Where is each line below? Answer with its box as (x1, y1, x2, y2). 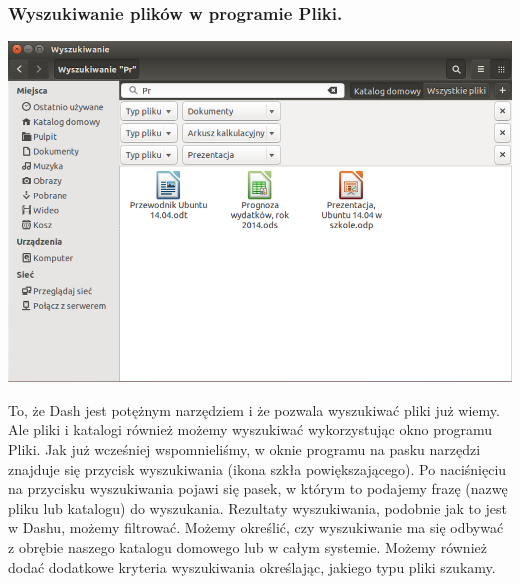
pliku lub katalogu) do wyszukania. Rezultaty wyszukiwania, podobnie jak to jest (8, 497, 508, 518)
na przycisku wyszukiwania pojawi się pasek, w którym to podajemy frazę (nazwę (8, 478, 508, 499)
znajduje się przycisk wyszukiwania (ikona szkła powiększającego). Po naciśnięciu (8, 458, 507, 479)
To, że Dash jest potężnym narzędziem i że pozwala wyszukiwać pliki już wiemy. (8, 399, 500, 420)
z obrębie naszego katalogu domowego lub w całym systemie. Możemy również (8, 536, 487, 557)
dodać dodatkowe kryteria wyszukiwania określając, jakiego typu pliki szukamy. (8, 556, 496, 577)
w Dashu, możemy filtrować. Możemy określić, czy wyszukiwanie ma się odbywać (8, 517, 504, 538)
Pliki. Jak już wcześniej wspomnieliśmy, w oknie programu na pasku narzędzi (8, 438, 481, 459)
